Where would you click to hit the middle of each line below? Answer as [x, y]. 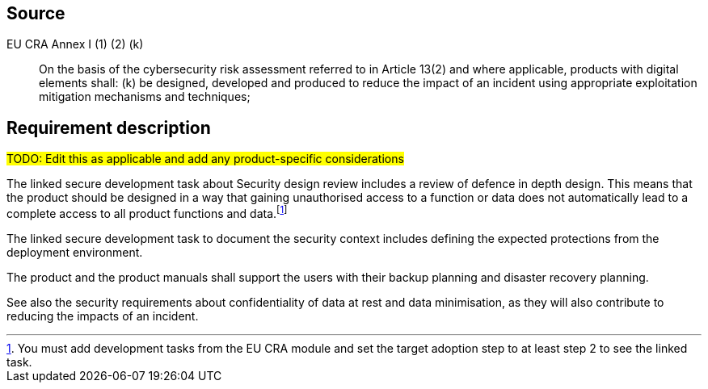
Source [36, 13]
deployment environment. [75, 252]
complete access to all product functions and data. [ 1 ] [147, 212]
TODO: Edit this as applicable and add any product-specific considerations [205, 159]
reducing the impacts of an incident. [103, 316]
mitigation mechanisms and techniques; [145, 97]
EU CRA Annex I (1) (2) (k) [75, 44]
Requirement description [109, 128]
